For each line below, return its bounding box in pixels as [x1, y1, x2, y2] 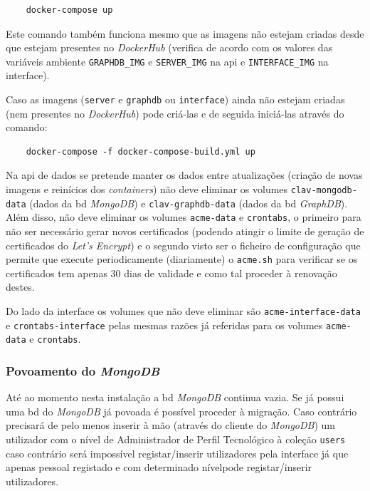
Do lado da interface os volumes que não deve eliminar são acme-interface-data [6, 304, 361, 319]
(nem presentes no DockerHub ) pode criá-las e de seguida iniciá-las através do [6, 105, 344, 120]
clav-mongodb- [290, 185, 357, 196]
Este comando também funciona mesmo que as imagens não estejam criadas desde [6, 26, 364, 41]
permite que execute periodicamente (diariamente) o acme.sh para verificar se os [6, 252, 358, 267]
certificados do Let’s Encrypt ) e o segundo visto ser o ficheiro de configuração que [6, 237, 361, 252]
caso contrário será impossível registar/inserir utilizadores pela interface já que [6, 445, 349, 460]
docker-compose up [26, 5, 113, 15]
